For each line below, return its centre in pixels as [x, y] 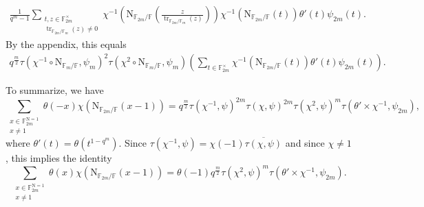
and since [305, 143]
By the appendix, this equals [66, 44]
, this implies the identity [59, 158]
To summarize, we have [55, 90]
